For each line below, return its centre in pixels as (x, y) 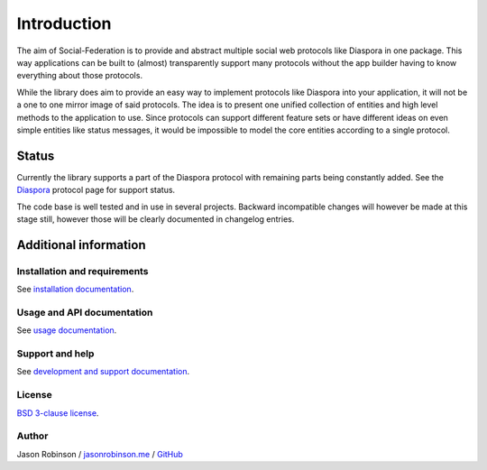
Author (32, 436)
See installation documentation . (75, 290)
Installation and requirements (83, 271)
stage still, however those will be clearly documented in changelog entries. (156, 219)
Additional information (81, 245)
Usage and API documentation (85, 312)
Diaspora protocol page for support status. (96, 190)
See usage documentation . (67, 330)
